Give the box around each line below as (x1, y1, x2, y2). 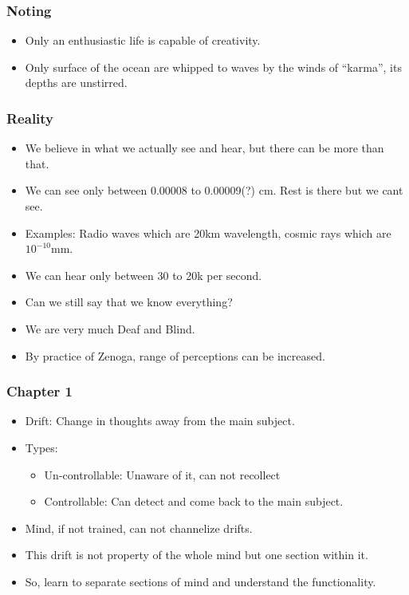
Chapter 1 (6, 381, 73, 401)
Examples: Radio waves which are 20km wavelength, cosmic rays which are (25, 224, 391, 241)
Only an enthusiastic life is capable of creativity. (25, 32, 261, 49)
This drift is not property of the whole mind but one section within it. (25, 546, 368, 563)
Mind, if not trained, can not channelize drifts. (25, 519, 253, 536)
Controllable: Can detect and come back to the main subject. (44, 493, 344, 510)
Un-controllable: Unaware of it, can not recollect (44, 466, 281, 483)
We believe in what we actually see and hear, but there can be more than (25, 140, 384, 156)
